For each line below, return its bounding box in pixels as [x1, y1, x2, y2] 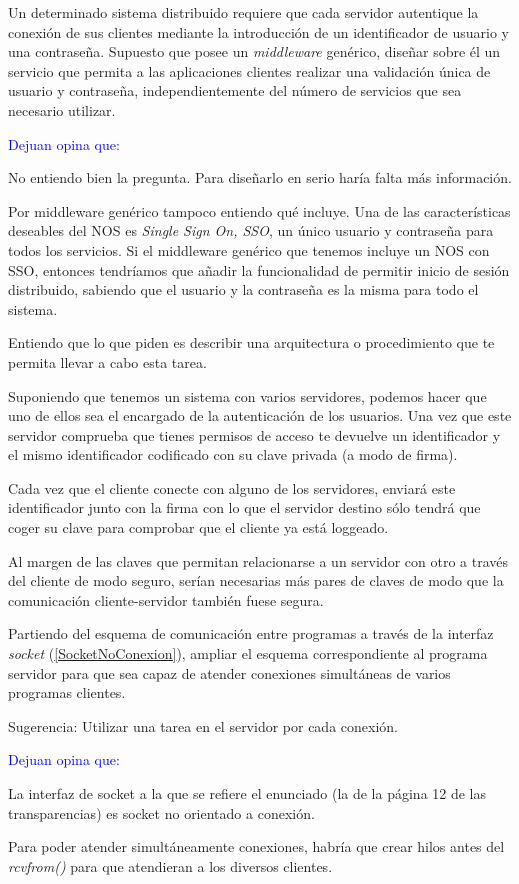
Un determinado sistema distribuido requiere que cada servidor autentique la [8, 2, 479, 22]
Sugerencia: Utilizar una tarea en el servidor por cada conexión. [8, 715, 398, 736]
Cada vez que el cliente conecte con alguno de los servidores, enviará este [8, 477, 456, 498]
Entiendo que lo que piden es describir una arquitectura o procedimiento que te [8, 332, 495, 353]
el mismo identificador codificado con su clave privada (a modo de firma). [8, 444, 458, 465]
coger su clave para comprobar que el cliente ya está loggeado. [8, 517, 389, 538]
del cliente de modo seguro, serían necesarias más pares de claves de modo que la [8, 570, 504, 591]
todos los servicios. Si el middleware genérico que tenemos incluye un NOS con [8, 239, 490, 260]
